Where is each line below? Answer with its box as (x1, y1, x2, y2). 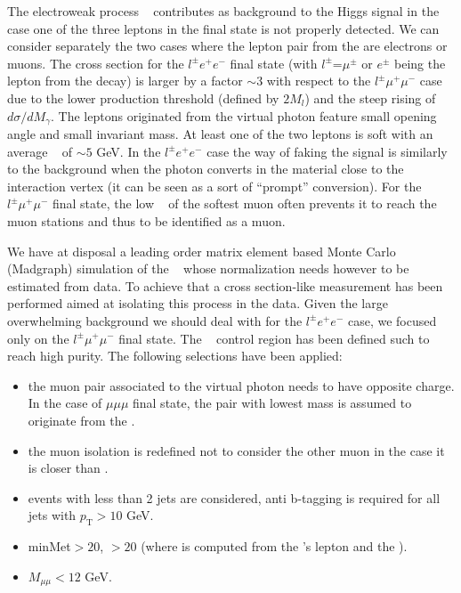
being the (394, 53, 446, 72)
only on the (7, 329, 69, 347)
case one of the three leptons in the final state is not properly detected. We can (7, 19, 440, 37)
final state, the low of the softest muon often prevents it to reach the (52, 194, 437, 213)
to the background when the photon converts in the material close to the (7, 159, 404, 178)
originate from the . (28, 410, 135, 429)
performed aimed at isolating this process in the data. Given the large (7, 294, 388, 313)
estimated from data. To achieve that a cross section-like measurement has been (7, 276, 443, 295)
